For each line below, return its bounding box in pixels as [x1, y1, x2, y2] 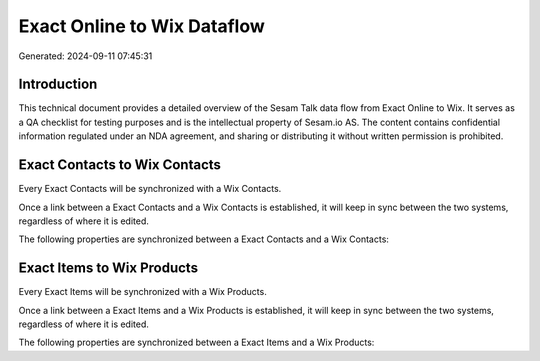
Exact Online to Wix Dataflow [18, 15, 265, 37]
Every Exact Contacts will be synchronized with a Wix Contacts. [18, 183, 282, 195]
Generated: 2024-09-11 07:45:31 [18, 50, 153, 62]
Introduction [18, 76, 98, 93]
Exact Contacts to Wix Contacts [18, 156, 222, 174]
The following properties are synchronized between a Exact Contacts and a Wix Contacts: [18, 233, 390, 245]
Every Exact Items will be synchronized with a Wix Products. [18, 286, 267, 298]
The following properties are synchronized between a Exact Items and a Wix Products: [18, 336, 375, 349]
